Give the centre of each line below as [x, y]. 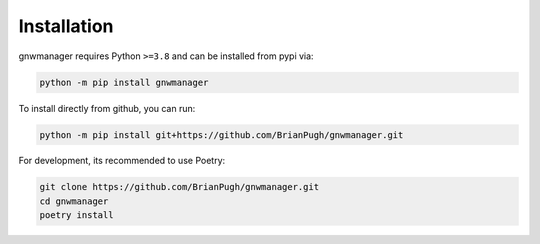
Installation [66, 26]
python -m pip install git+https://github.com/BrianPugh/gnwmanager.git [221, 134]
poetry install [76, 215]
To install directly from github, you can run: [107, 108]
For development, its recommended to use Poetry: [122, 161]
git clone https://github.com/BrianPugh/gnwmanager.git [179, 187]
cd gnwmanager [74, 201]
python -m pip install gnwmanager [124, 82]
